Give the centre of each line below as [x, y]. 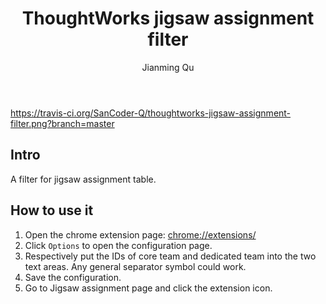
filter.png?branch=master [62, 123]
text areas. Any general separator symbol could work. [135, 266]
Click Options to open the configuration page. [118, 245]
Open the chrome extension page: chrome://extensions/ [140, 234]
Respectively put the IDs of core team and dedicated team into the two [170, 256]
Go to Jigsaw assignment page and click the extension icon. [148, 288]
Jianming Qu [168, 67]
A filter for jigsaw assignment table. [83, 179]
